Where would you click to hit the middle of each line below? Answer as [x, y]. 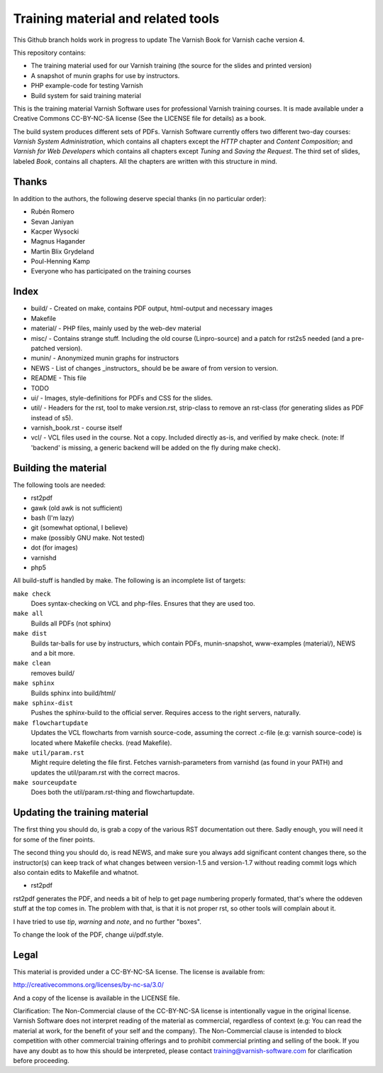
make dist [30, 633]
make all [28, 614]
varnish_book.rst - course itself [77, 428]
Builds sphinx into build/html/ [73, 693]
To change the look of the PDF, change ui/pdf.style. [88, 935]
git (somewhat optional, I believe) [79, 528]
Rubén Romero [52, 212]
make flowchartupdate [51, 723]
